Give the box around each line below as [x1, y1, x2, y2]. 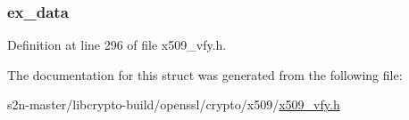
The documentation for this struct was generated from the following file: [7, 65, 403, 84]
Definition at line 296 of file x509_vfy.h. [7, 36, 227, 54]
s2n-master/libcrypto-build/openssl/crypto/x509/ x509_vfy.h [7, 95, 340, 114]
